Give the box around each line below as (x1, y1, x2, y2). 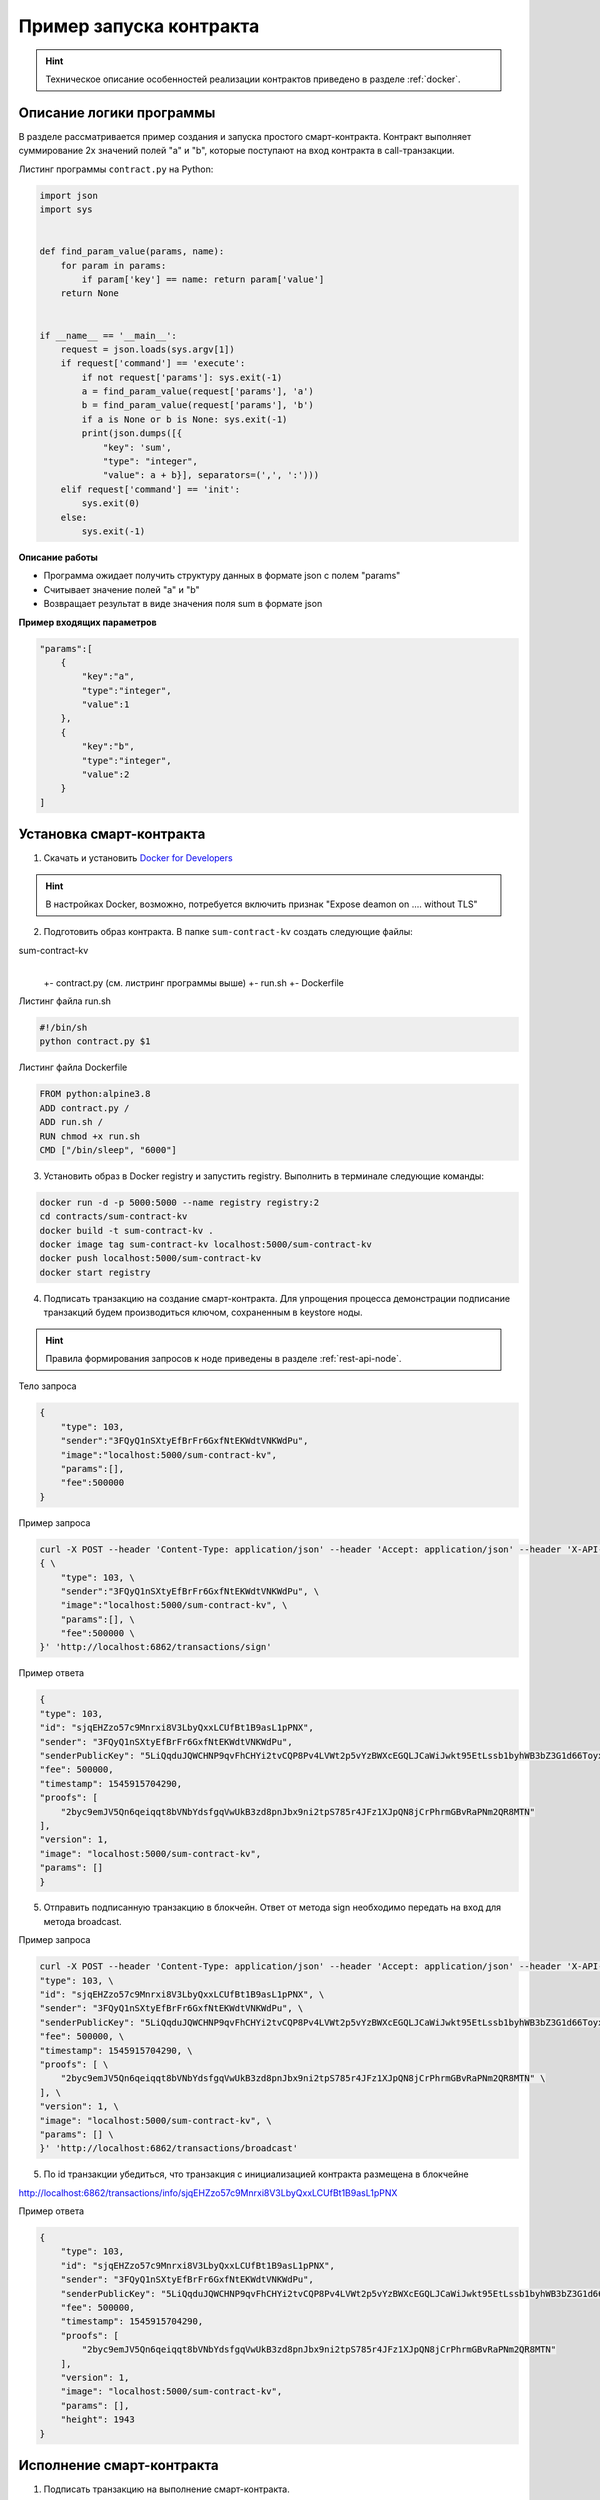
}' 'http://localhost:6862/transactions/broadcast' (39, 2143, 299, 2154)
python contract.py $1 (39, 1036, 151, 1047)
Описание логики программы (18, 104, 216, 121)
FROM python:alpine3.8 (39, 1088, 151, 1100)
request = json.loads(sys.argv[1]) (60, 343, 235, 355)
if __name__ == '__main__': (39, 330, 177, 341)
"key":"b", (81, 741, 135, 752)
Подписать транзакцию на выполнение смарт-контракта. (43, 2483, 290, 2495)
